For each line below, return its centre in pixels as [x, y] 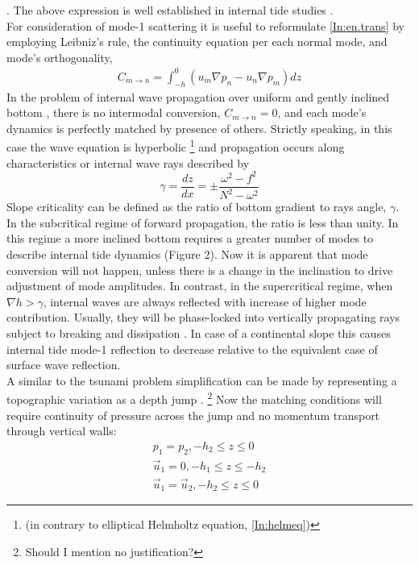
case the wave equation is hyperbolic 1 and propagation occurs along [176, 146]
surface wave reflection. [64, 365]
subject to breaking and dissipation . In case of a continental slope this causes [199, 332]
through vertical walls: [62, 431]
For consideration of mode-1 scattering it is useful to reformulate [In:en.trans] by [205, 25]
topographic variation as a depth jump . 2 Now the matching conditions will [194, 398]
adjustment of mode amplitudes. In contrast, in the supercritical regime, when [200, 286]
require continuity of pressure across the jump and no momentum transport [193, 415]
